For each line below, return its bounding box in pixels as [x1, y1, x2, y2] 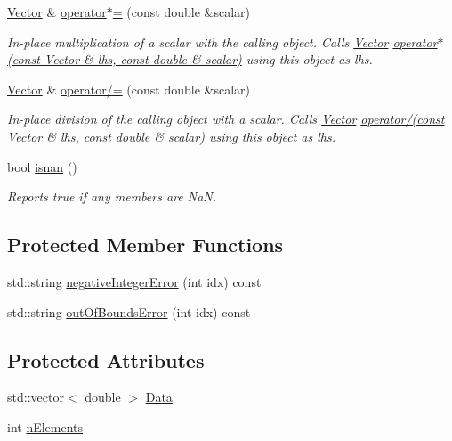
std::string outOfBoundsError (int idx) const [7, 302, 251, 321]
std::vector [7, 388, 64, 406]
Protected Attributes [7, 346, 205, 373]
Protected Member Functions [7, 231, 284, 258]
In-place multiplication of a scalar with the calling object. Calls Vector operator [7, 32, 438, 51]
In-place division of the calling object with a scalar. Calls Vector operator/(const [7, 110, 445, 128]
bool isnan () [7, 157, 77, 176]
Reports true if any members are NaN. [7, 187, 217, 206]
